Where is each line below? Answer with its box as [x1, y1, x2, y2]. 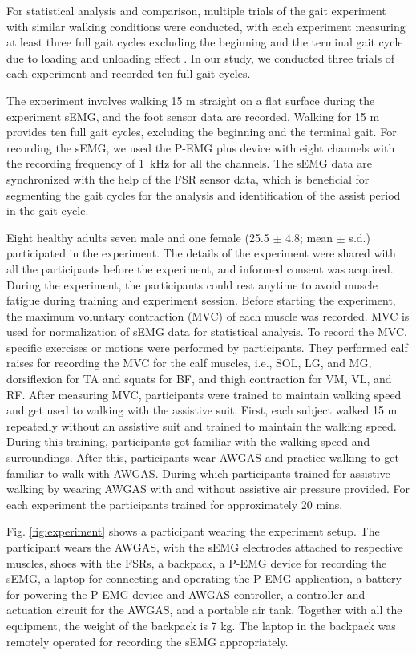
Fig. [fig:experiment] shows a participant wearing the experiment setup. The [6, 523, 380, 540]
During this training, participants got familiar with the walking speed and [6, 433, 370, 450]
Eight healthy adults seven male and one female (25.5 [6, 228, 269, 245]
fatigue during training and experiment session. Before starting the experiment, [6, 292, 396, 309]
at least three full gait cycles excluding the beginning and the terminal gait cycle [6, 34, 403, 51]
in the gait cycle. [6, 202, 89, 219]
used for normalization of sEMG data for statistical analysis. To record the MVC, [6, 323, 407, 340]
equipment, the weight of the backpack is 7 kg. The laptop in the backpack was [6, 617, 396, 633]
